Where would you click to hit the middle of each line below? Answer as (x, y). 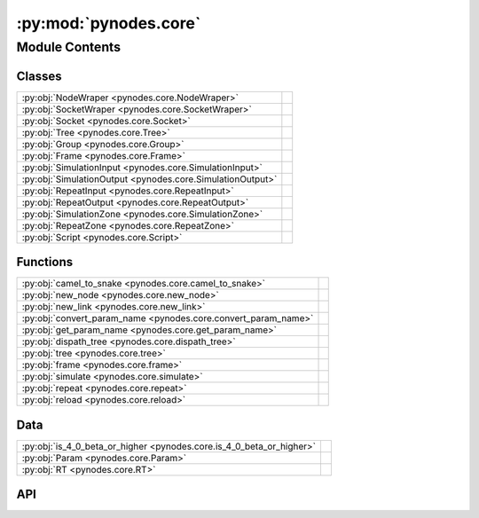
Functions (45, 262)
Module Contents (69, 47)
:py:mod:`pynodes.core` (109, 23)
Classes (39, 76)
